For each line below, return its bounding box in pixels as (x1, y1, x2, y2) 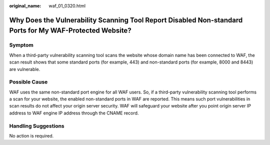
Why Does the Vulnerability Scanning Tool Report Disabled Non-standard (9, 15, 243, 24)
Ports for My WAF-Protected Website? (9, 26, 132, 35)
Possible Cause (9, 78, 48, 85)
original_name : (9, 3, 41, 8)
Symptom (9, 41, 33, 48)
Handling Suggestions (9, 122, 64, 129)
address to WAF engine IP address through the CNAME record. (9, 110, 139, 116)
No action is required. (9, 132, 54, 138)
